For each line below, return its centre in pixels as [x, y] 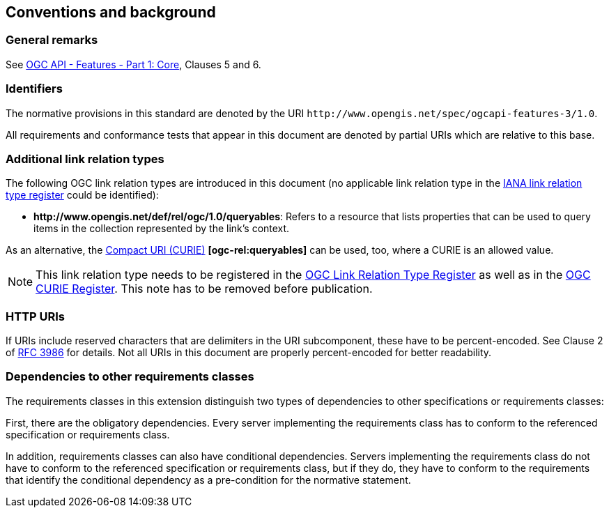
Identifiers [34, 89]
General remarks [52, 40]
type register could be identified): [82, 195]
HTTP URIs [36, 316]
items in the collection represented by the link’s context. [162, 229]
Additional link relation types [85, 159]
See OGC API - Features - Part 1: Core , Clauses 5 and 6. [133, 64]
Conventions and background [111, 12]
